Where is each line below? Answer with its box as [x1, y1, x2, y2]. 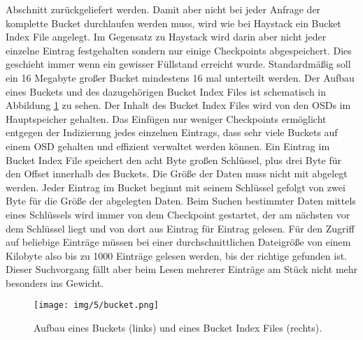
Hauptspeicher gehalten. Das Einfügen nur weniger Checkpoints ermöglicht [6, 111, 327, 126]
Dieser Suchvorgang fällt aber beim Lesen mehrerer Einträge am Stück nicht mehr [6, 262, 358, 276]
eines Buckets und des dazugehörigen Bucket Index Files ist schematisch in [6, 84, 327, 98]
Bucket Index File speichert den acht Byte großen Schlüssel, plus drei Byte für [6, 152, 341, 167]
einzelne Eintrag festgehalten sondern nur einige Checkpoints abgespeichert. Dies [6, 43, 352, 57]
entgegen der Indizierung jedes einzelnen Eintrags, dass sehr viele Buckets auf [6, 125, 338, 140]
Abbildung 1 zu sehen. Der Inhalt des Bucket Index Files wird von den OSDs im [6, 98, 351, 112]
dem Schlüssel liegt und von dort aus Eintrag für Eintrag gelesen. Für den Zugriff [6, 221, 355, 235]
